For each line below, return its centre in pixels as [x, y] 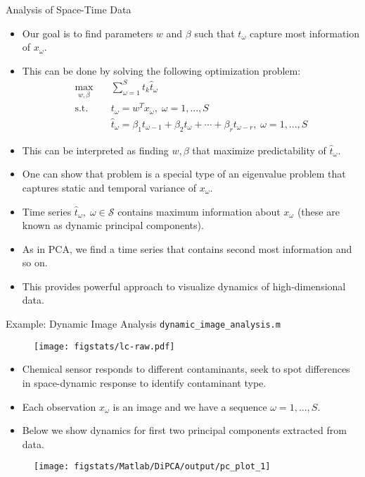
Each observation [59, 406]
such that [214, 33]
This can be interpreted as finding [95, 150]
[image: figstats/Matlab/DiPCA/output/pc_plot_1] [152, 467]
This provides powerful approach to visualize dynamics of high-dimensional [184, 286]
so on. [35, 262]
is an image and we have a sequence [190, 406]
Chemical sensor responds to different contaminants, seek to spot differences [186, 369]
